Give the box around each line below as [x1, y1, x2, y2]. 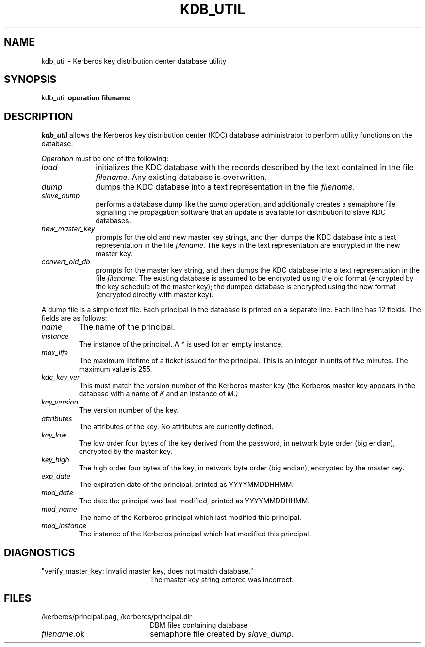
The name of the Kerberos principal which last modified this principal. [79, 513, 302, 522]
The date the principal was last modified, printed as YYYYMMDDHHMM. [79, 497, 310, 505]
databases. [96, 216, 131, 225]
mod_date [41, 488, 73, 497]
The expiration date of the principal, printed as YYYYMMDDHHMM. [79, 480, 294, 489]
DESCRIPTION [4, 110, 73, 123]
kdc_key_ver [41, 373, 80, 382]
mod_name [41, 505, 77, 514]
